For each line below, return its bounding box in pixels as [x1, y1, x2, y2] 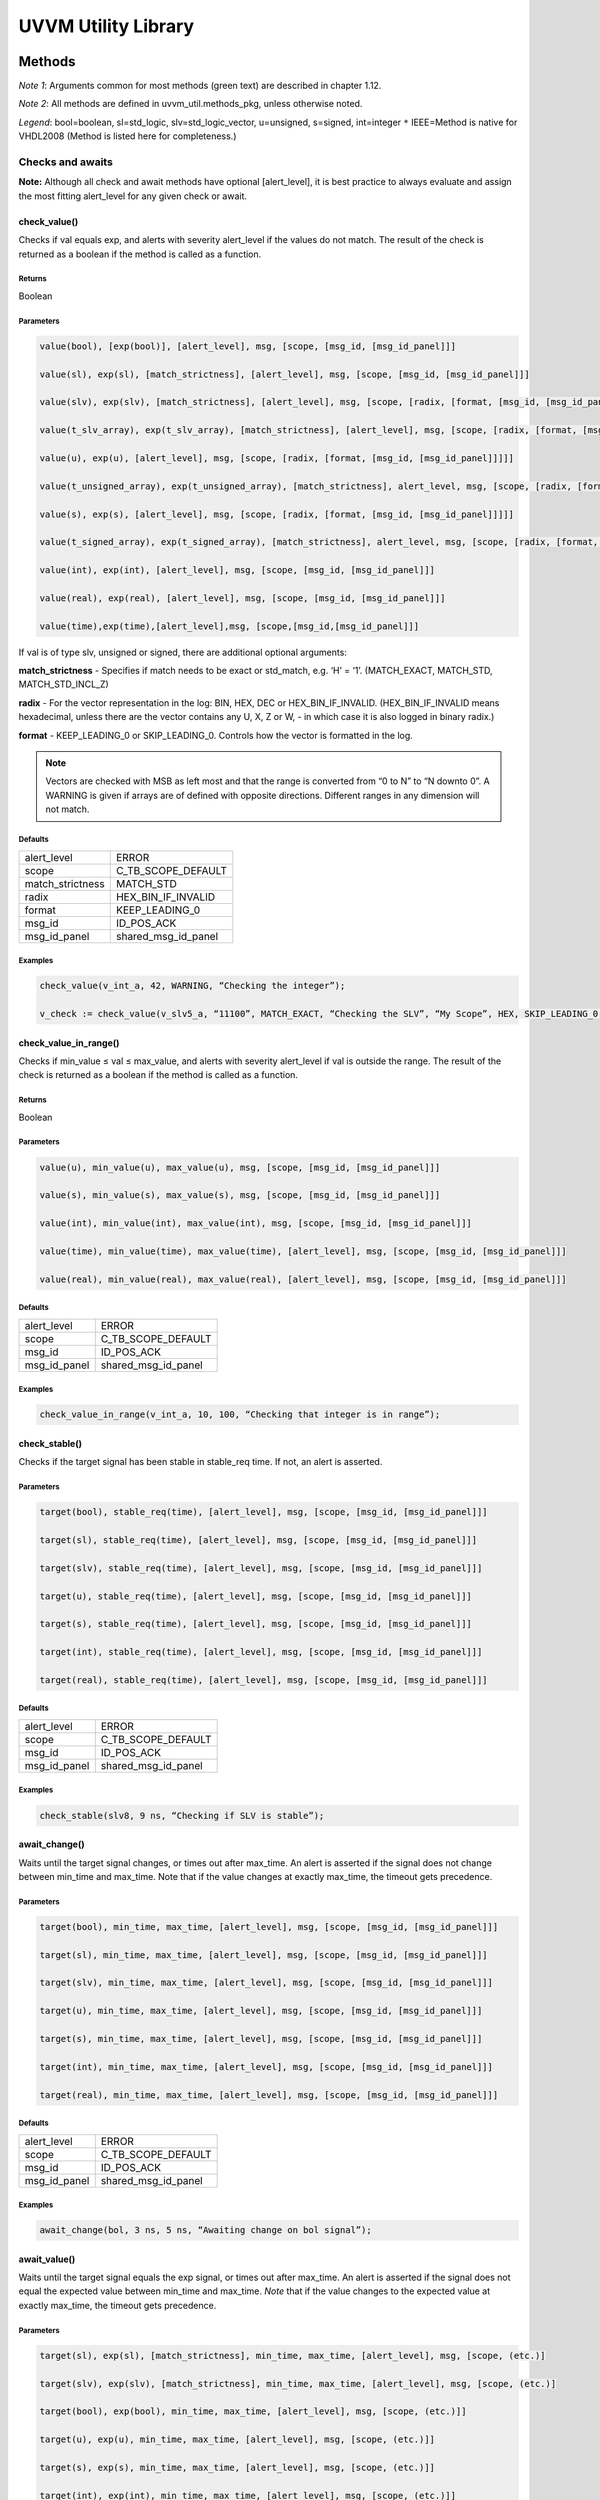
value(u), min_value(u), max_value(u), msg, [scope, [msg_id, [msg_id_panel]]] [39, 1161, 441, 1173]
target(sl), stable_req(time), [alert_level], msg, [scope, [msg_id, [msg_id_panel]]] [39, 1535, 478, 1546]
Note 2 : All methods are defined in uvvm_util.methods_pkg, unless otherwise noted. [18, 98, 363, 110]
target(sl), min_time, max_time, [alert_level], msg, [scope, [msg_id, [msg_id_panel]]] [39, 1949, 489, 1960]
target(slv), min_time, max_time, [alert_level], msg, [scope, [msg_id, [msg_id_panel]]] [39, 1977, 494, 1989]
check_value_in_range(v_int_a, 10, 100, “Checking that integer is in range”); [39, 1409, 441, 1420]
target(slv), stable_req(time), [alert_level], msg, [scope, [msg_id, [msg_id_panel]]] [39, 1562, 483, 1574]
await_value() [18, 2253, 76, 2265]
